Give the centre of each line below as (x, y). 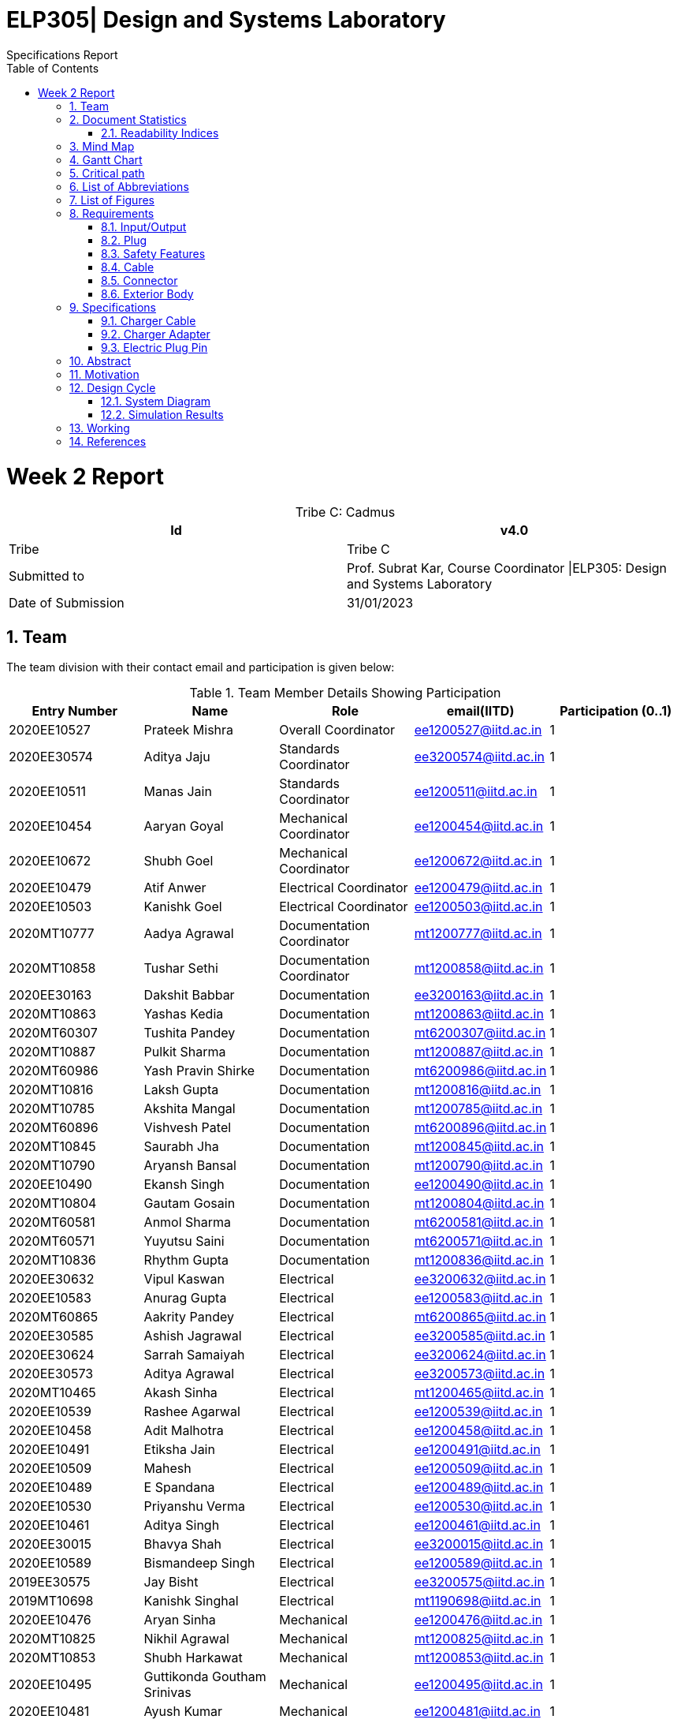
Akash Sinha (180, 1393)
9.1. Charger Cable (149, 320)
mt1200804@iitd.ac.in (479, 1203)
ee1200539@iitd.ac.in (478, 1412)
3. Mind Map (102, 146)
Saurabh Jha (181, 1147)
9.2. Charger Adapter (156, 334)
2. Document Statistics (128, 119)
